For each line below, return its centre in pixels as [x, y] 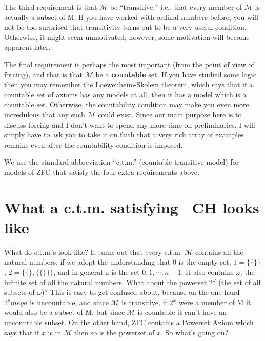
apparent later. [27, 47]
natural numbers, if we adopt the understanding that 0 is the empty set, [118, 262]
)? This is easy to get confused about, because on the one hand [141, 292]
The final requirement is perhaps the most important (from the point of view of [129, 64]
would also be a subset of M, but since [65, 312]
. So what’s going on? [195, 332]
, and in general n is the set [97, 272]
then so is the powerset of [114, 332]
